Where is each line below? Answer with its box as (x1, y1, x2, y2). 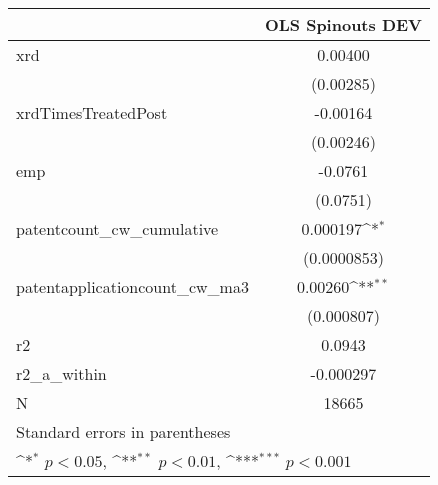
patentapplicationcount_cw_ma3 (16, 275, 249, 298)
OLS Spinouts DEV (264, 13, 423, 36)
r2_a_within (16, 362, 107, 385)
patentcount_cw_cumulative (16, 217, 219, 240)
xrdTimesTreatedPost (16, 101, 168, 124)
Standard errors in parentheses (16, 420, 231, 443)
